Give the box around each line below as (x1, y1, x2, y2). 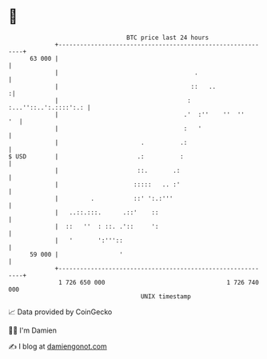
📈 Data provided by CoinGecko (8, 307, 113, 317)
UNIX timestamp (140, 292, 192, 301)
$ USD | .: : (8, 152, 184, 161)
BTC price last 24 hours (126, 34, 209, 42)
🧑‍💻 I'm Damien (8, 325, 58, 335)
